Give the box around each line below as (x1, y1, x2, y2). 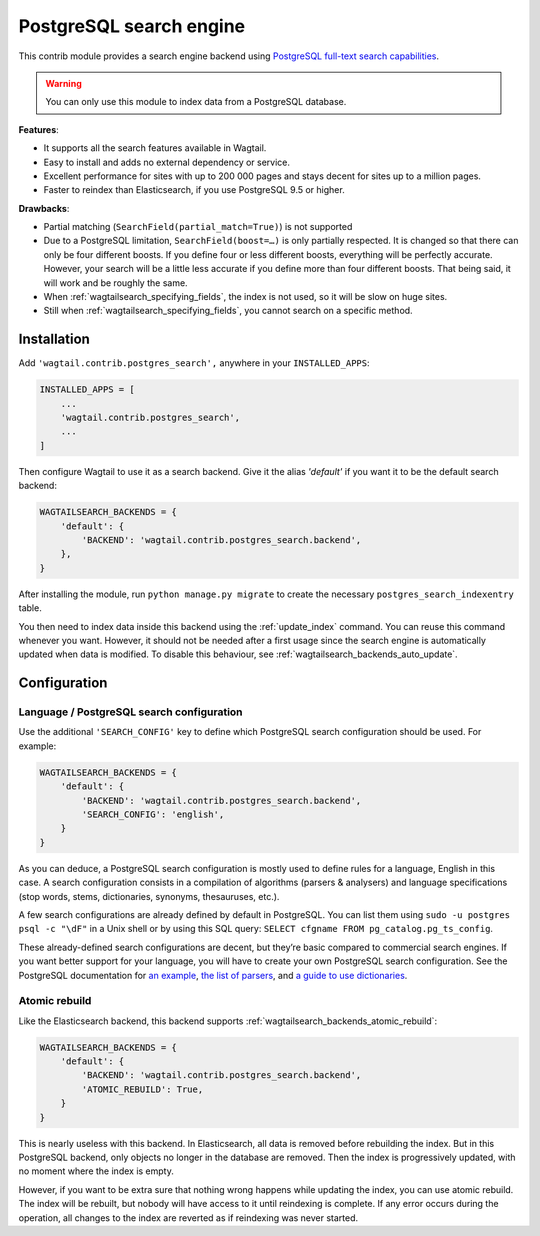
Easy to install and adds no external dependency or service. (43, 156, 290, 168)
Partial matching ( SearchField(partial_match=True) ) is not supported (43, 221, 353, 233)
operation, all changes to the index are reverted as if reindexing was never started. (18, 1211, 359, 1224)
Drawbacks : (18, 202, 70, 214)
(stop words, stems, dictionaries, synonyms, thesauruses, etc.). (18, 890, 280, 902)
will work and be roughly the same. (43, 276, 189, 289)
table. (18, 602, 42, 614)
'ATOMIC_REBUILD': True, (81, 1083, 204, 1095)
